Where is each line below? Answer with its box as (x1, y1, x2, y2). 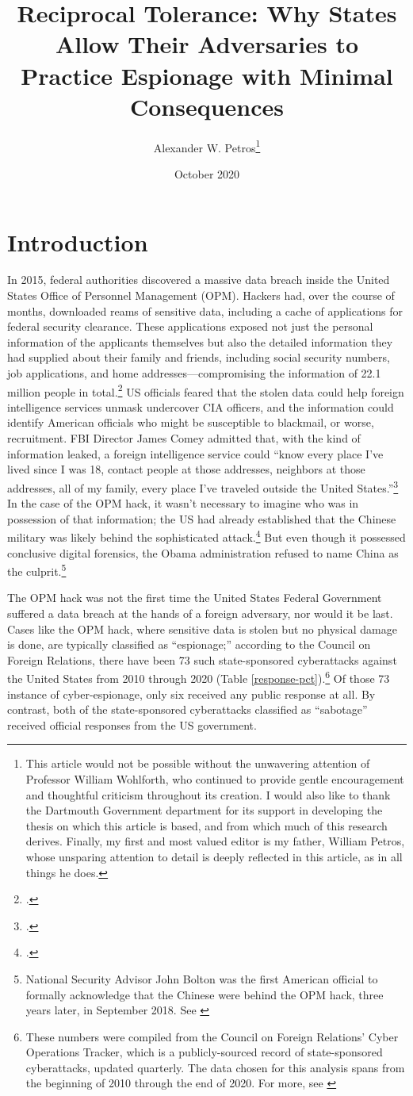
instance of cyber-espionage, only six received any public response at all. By (7, 685, 376, 702)
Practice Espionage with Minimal (21, 59, 393, 91)
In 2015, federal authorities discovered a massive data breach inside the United (7, 271, 390, 288)
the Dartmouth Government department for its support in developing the (25, 802, 383, 818)
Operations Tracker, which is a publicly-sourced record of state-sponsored (25, 1044, 383, 1060)
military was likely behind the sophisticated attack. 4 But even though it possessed (7, 527, 406, 545)
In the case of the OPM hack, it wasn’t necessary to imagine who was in (7, 495, 359, 512)
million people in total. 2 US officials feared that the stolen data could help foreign (7, 381, 404, 400)
